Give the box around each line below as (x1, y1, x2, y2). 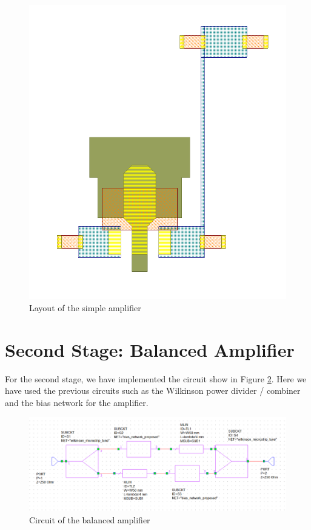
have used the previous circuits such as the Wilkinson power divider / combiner (5, 384, 301, 397)
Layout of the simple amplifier (29, 301, 141, 314)
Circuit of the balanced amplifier (29, 513, 150, 526)
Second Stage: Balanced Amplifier (5, 337, 295, 362)
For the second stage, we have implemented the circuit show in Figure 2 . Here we (5, 372, 307, 385)
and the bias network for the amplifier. (5, 396, 149, 408)
